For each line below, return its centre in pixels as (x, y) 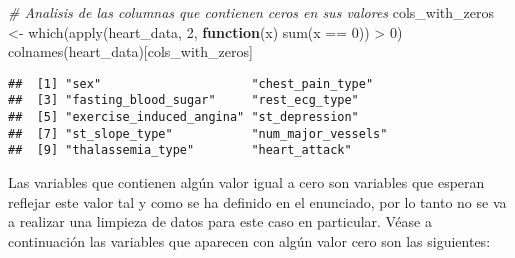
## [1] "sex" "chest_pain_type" (191, 83)
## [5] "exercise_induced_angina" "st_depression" (183, 117)
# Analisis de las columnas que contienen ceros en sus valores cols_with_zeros (251, 12)
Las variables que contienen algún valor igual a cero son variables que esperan (246, 182)
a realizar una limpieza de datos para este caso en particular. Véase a (220, 221)
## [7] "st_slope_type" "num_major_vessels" (198, 133)
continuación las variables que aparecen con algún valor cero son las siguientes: (249, 240)
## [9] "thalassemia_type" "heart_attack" (180, 150)
